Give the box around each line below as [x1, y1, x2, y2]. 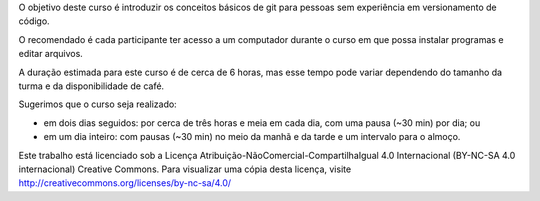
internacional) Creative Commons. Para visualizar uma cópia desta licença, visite [18, 163, 352, 175]
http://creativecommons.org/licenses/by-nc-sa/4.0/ [18, 177, 232, 189]
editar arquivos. [18, 48, 84, 60]
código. [18, 15, 50, 27]
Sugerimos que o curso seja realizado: [18, 98, 177, 110]
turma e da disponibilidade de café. [18, 80, 165, 92]
